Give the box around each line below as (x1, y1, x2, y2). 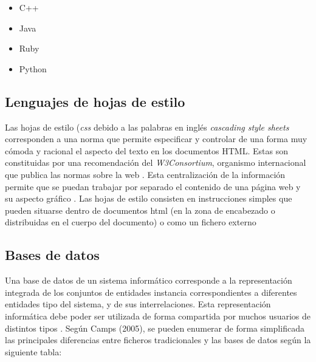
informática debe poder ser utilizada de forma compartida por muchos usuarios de (5, 309, 311, 322)
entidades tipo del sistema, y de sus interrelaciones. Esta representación (5, 298, 271, 310)
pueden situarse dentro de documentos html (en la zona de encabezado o (5, 203, 275, 216)
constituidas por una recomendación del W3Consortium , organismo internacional (5, 156, 306, 169)
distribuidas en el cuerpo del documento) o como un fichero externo (5, 216, 256, 228)
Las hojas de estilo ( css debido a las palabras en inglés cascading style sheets (5, 120, 289, 133)
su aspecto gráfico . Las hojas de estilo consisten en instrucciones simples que (5, 192, 292, 205)
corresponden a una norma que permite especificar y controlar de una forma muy (5, 132, 307, 145)
